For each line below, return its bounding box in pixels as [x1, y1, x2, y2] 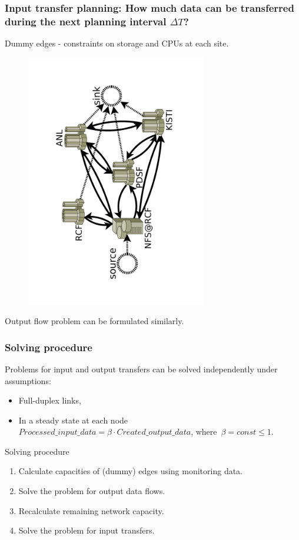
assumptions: [5, 374, 51, 386]
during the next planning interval [5, 14, 167, 28]
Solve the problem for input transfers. [18, 524, 155, 536]
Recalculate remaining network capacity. [18, 504, 164, 516]
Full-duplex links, [18, 394, 81, 406]
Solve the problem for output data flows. [18, 485, 165, 497]
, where [191, 425, 217, 438]
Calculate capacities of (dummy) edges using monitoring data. [18, 465, 243, 477]
